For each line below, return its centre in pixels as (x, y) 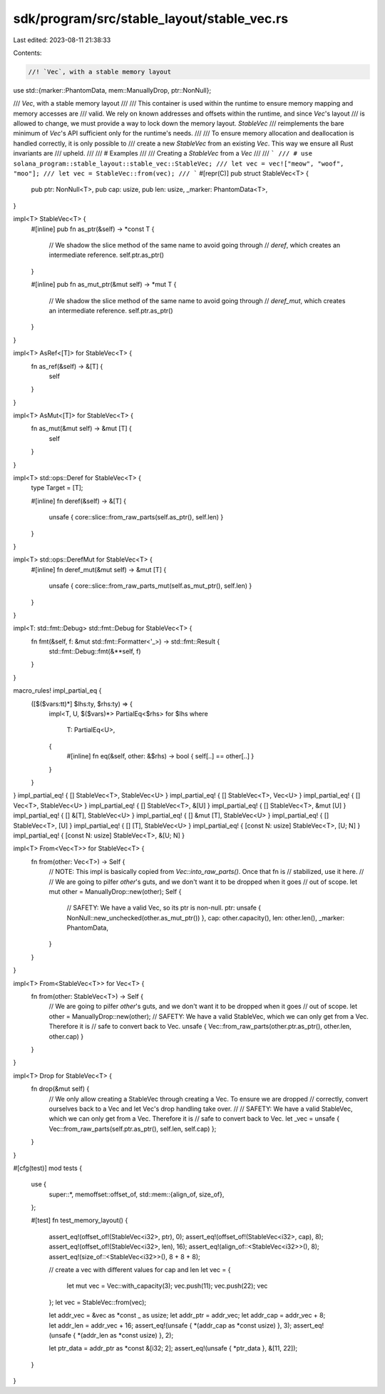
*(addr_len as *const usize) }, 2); (125, 1335)
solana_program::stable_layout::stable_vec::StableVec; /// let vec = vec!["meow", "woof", (179, 163)
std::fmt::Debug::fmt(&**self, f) (95, 651)
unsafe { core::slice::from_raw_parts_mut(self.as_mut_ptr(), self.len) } (150, 586)
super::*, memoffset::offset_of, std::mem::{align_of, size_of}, (137, 1194)
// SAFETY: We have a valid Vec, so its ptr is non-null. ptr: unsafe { (164, 908)
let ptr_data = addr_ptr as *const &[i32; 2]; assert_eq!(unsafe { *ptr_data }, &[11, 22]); (173, 1348)
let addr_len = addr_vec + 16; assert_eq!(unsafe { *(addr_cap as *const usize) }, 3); (170, 1325)
